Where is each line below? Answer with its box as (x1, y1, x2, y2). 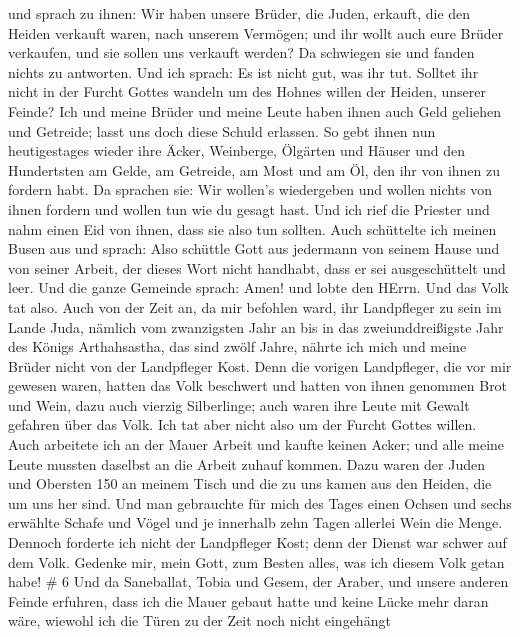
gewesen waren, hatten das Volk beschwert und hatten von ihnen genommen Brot (8, 375, 508, 396)
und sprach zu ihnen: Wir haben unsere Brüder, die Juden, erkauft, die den (8, 3, 471, 23)
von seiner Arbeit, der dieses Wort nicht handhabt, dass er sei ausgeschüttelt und (8, 257, 506, 278)
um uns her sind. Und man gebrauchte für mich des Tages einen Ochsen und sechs (8, 492, 512, 513)
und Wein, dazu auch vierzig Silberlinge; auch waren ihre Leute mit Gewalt (8, 394, 470, 415)
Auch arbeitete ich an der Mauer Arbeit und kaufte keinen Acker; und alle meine (8, 434, 505, 455)
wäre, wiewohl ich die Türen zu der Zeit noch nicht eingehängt (8, 610, 391, 631)
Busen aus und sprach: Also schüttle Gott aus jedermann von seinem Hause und (8, 238, 500, 259)
